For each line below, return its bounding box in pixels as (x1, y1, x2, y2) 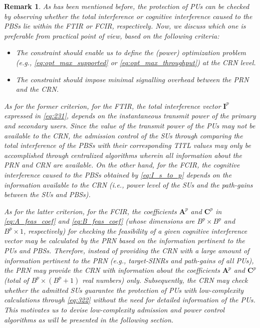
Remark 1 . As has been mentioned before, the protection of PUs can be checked (4, 1, 249, 11)
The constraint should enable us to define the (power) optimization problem (16, 47, 246, 58)
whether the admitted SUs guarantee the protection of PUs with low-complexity (4, 284, 244, 295)
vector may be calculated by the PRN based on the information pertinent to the (4, 235, 245, 246)
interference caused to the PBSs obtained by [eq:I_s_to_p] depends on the (4, 169, 232, 180)
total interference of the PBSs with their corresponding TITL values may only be (4, 140, 251, 150)
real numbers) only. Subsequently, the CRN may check (82, 274, 248, 285)
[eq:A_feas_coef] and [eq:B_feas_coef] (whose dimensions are (4, 216, 195, 226)
